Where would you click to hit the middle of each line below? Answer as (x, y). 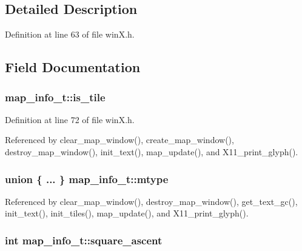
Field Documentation (73, 67)
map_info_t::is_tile (55, 97)
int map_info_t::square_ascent (84, 240)
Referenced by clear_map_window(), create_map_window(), (119, 140)
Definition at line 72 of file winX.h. (70, 119)
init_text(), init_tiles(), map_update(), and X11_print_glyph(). (127, 213)
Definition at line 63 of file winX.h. (70, 34)
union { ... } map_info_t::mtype (87, 179)
